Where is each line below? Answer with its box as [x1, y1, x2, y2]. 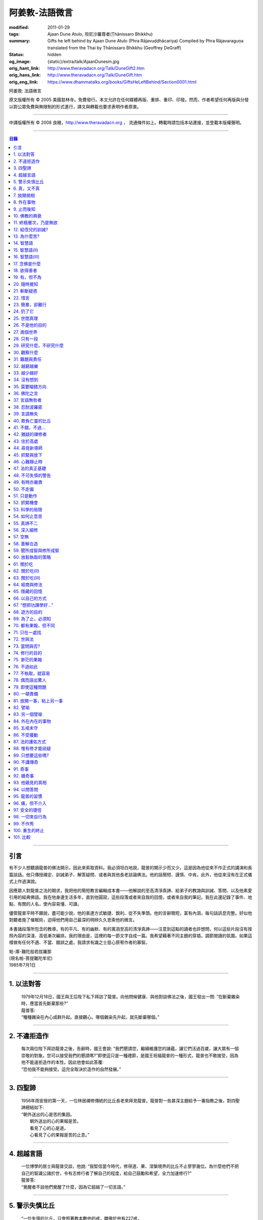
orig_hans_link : [9, 72, 41, 78]
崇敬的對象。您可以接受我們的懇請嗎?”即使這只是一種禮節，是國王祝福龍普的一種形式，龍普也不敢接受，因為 [21, 1052, 239, 1058]
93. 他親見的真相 [13, 780, 47, 786]
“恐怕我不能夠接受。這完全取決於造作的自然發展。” [21, 1066, 121, 1072]
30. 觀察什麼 [13, 349, 38, 355]
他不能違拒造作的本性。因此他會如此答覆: [21, 1059, 104, 1065]
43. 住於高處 [13, 438, 38, 444]
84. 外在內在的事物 [13, 718, 51, 724]
